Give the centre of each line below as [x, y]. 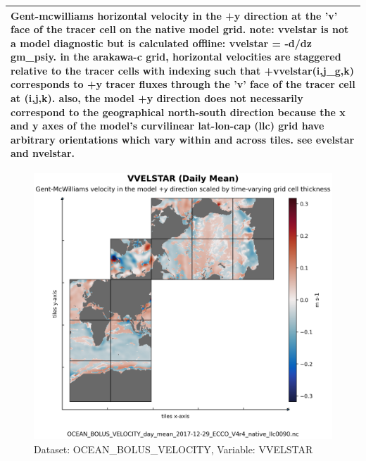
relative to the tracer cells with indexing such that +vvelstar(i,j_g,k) [183, 70]
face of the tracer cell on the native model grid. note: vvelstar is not [180, 29]
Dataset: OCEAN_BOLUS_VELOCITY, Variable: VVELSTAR [173, 449]
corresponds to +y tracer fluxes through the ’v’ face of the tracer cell [183, 84]
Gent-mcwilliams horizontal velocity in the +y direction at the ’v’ [174, 15]
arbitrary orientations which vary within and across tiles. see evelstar [183, 139]
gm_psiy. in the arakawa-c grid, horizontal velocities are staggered [176, 57]
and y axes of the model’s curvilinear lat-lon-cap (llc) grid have [168, 126]
